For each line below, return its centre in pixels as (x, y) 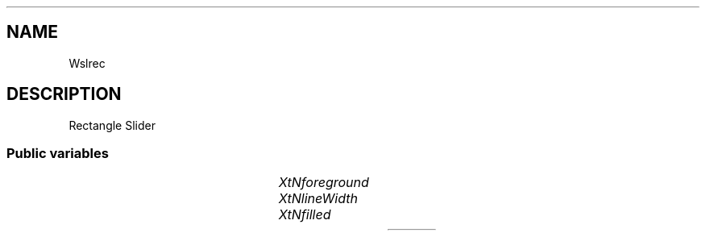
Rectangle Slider (112, 125)
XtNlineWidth (318, 199)
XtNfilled (305, 215)
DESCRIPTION (64, 94)
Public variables (58, 154)
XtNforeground (324, 183)
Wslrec (87, 63)
